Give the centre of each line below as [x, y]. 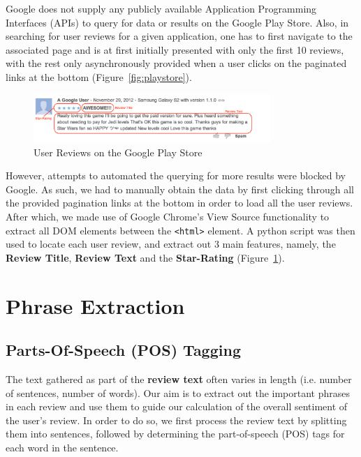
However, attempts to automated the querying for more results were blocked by [176, 175]
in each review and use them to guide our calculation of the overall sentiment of [177, 406]
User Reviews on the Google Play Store [118, 152]
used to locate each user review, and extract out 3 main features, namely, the [171, 244]
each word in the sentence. [62, 448]
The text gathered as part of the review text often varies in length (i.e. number [179, 379]
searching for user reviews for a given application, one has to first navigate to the [179, 36]
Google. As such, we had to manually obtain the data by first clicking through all [180, 189]
